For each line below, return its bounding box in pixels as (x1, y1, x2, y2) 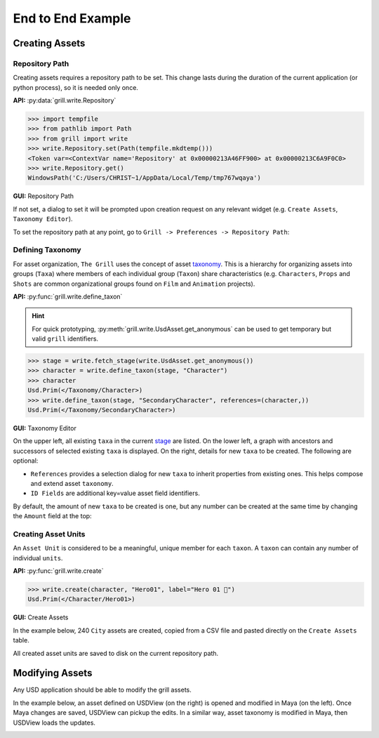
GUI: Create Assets (13, 613, 69, 621)
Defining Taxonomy (13, 245, 81, 255)
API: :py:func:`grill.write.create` (13, 567, 105, 575)
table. (13, 636, 29, 645)
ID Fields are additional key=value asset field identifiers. (30, 489, 200, 498)
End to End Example (13, 11, 131, 26)
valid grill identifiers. (32, 334, 98, 343)
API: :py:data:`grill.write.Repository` (13, 96, 117, 105)
